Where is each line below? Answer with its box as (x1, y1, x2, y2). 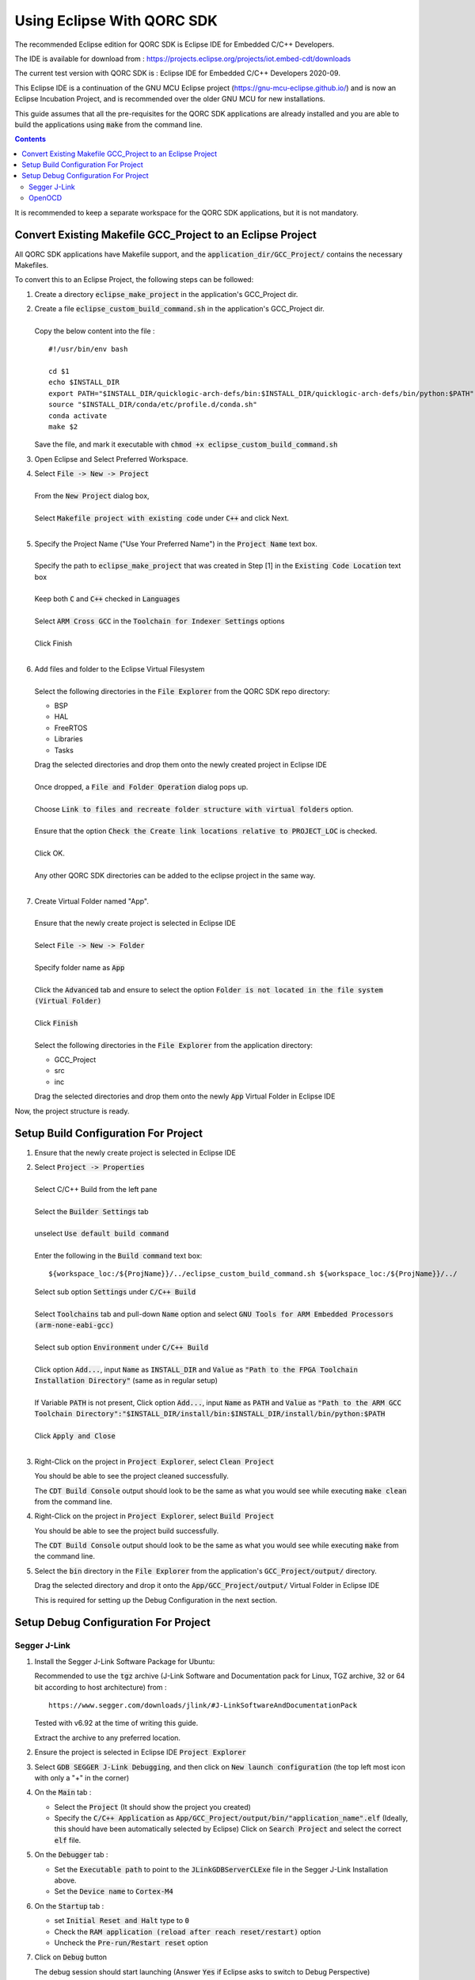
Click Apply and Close (34, 1430, 116, 1441)
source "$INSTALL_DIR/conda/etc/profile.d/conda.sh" (48, 400, 257, 409)
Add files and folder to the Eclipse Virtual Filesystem (34, 664, 205, 673)
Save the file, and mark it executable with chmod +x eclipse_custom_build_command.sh (34, 440, 338, 449)
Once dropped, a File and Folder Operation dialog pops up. (34, 782, 249, 791)
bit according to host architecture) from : (34, 1682, 167, 1692)
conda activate (48, 411, 108, 420)
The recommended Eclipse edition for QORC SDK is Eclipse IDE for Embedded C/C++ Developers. (14, 40, 335, 49)
